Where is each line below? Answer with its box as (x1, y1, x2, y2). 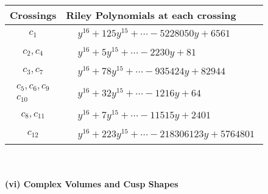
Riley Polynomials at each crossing (66, 8, 236, 22)
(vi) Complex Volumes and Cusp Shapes (5, 178, 178, 190)
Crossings (10, 8, 57, 22)
